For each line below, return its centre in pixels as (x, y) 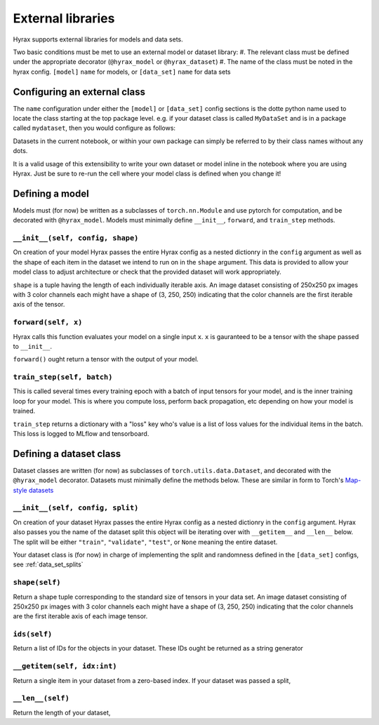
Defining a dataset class (67, 454)
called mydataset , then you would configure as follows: (94, 128)
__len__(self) (41, 698)
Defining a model (51, 193)
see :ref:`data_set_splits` (48, 564)
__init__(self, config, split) (76, 508)
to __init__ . (33, 346)
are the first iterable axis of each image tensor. (80, 616)
